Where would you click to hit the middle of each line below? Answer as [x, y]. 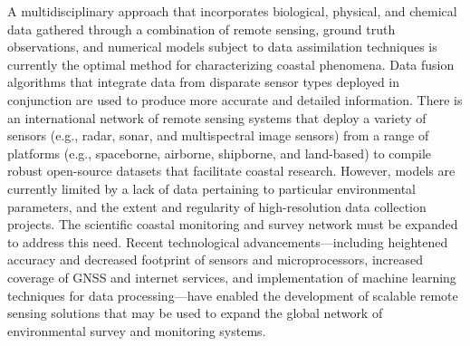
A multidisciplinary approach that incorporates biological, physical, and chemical [232, 11]
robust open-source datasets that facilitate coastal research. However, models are [231, 171]
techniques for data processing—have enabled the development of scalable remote [233, 295]
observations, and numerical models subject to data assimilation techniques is [222, 47]
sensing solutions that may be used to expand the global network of [195, 313]
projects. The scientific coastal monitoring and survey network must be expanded [233, 224]
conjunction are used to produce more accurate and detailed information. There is [235, 99]
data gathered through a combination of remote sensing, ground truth [201, 29]
